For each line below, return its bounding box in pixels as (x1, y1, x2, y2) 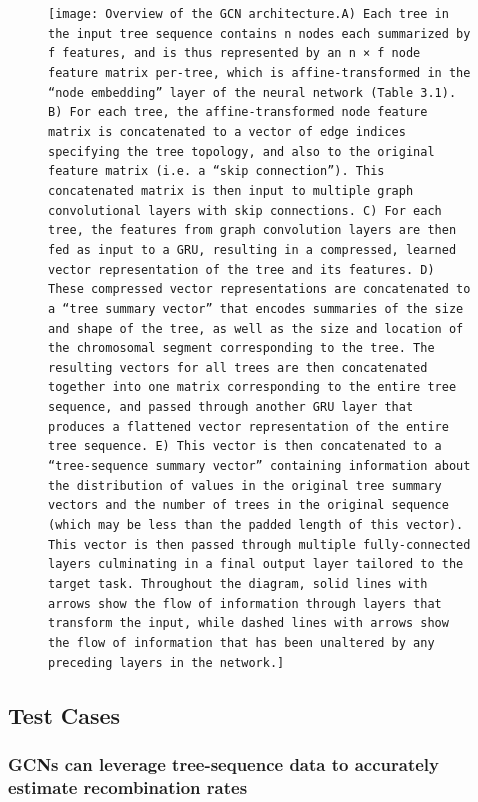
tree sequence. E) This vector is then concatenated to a (48, 439, 442, 454)
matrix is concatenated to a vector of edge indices (48, 124, 406, 139)
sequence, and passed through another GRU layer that (48, 400, 414, 415)
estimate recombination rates (8, 774, 248, 799)
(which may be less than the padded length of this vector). (48, 518, 464, 533)
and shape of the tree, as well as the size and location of (48, 321, 464, 336)
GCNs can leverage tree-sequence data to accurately (8, 752, 440, 777)
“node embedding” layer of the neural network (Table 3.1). (48, 85, 457, 100)
